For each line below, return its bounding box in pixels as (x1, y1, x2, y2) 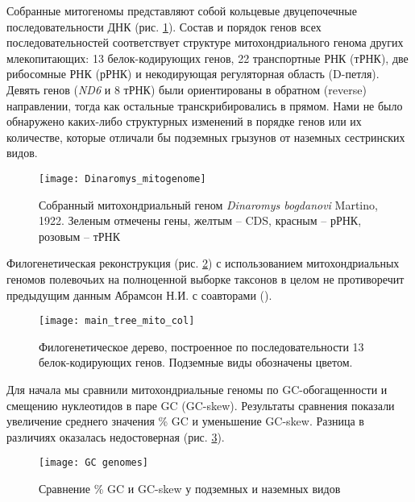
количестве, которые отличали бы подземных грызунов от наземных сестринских (6, 128, 405, 145)
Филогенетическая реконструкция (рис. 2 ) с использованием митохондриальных (6, 255, 400, 272)
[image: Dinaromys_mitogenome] (39, 172, 206, 185)
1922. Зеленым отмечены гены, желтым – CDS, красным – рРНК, (39, 212, 362, 229)
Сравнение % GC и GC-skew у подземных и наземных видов (39, 480, 341, 497)
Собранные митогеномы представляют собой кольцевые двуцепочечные (6, 2, 357, 19)
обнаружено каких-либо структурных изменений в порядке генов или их (6, 113, 362, 130)
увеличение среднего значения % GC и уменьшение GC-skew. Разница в (6, 413, 364, 429)
